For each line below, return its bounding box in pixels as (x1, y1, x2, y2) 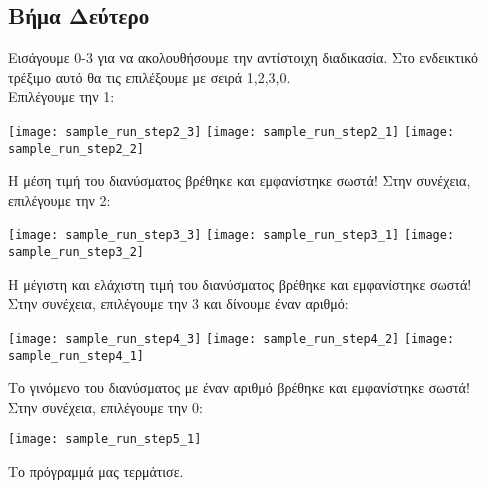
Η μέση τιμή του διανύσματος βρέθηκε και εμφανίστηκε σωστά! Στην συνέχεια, (8, 170, 471, 191)
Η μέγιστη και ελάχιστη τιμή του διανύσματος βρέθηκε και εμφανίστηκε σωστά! (8, 273, 472, 294)
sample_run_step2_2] (8, 141, 145, 156)
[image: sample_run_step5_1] (8, 432, 202, 447)
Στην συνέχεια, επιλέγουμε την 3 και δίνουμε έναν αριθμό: (8, 293, 349, 314)
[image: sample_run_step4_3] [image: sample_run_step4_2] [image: (8, 331, 455, 346)
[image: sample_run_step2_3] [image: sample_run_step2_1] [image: (8, 124, 455, 139)
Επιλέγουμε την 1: (8, 86, 115, 107)
